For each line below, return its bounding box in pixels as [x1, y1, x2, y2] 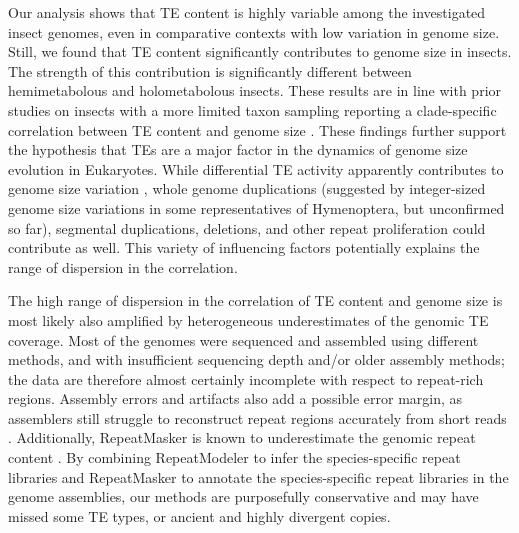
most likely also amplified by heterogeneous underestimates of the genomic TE [8, 309, 489, 330]
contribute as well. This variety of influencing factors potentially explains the [8, 237, 480, 258]
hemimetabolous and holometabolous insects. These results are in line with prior [8, 80, 502, 101]
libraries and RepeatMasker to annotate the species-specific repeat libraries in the [8, 466, 509, 487]
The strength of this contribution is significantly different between [8, 60, 412, 81]
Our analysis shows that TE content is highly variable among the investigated [8, 2, 486, 22]
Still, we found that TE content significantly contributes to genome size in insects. [8, 41, 512, 62]
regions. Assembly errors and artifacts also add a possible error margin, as [8, 388, 463, 409]
